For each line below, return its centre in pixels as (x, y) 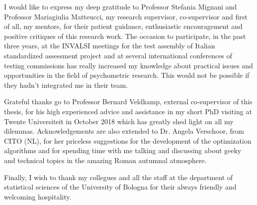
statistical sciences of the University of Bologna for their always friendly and (120, 187)
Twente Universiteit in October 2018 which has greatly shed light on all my (119, 121)
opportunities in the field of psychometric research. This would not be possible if (127, 75)
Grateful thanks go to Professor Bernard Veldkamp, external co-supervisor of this (128, 102)
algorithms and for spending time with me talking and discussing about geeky (123, 150)
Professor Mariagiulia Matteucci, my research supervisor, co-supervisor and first (126, 16)
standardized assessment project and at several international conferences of (118, 55)
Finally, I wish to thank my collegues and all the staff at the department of (119, 177)
